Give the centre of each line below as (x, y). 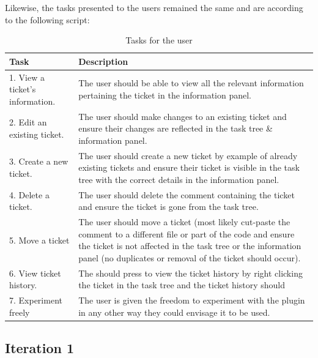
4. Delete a (29, 194)
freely (20, 312)
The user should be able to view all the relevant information (191, 83)
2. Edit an (28, 122)
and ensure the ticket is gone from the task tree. (168, 207)
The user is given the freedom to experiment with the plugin (192, 300)
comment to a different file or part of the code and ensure (187, 233)
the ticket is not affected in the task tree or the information (190, 246)
